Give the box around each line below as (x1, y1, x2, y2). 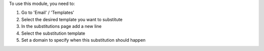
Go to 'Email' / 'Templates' (21, 10, 74, 16)
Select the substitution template (21, 30, 86, 36)
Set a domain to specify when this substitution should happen (21, 37, 146, 43)
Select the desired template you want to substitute (21, 16, 123, 22)
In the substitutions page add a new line (21, 24, 102, 29)
